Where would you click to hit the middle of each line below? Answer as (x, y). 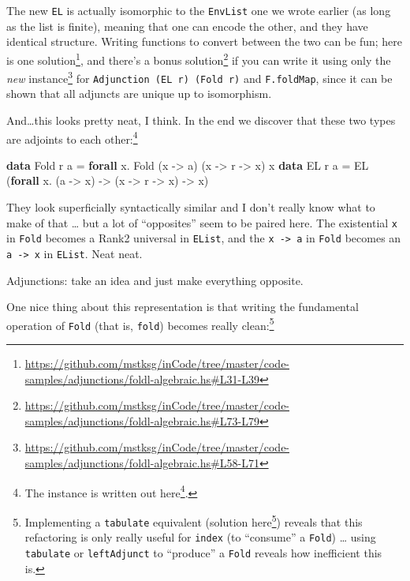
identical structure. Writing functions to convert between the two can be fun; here (205, 41)
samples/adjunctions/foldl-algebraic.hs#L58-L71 (142, 463)
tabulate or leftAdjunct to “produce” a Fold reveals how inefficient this (203, 552)
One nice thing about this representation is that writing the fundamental (183, 307)
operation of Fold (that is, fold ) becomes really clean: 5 (140, 324)
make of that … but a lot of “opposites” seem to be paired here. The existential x (202, 222)
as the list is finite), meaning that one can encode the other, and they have (187, 26)
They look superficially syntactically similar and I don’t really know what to (191, 207)
